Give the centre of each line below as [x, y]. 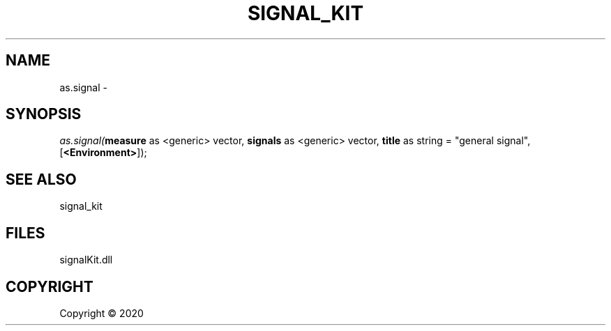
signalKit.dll [86, 260]
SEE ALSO [41, 179]
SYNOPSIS [44, 114]
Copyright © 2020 [101, 313]
